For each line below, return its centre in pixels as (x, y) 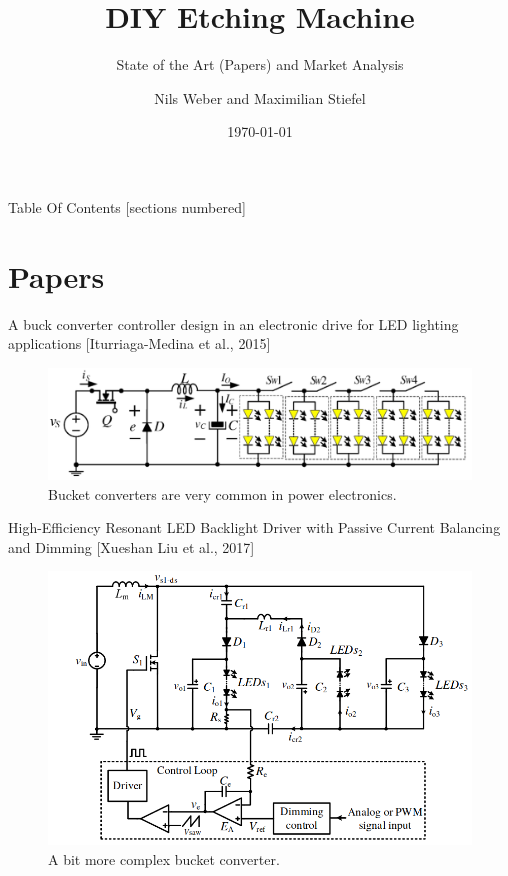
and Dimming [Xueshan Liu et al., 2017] (131, 546)
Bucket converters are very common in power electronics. (222, 493)
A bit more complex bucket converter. (164, 858)
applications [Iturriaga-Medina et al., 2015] (139, 343)
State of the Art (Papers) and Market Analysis (260, 64)
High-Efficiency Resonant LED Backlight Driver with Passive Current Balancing (254, 527)
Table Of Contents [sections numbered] (127, 206)
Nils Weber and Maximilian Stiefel (260, 97)
